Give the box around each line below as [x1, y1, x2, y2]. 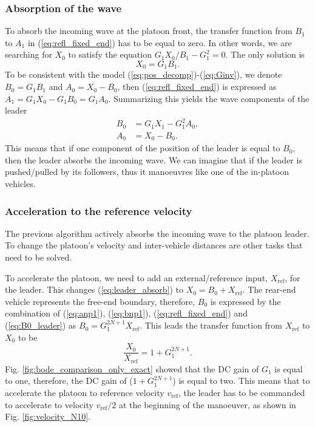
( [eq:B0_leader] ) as [5, 319, 76, 332]
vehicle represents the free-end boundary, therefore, [5, 295, 195, 307]
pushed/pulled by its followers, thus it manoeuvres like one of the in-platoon [5, 165, 289, 178]
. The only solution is [225, 48, 305, 61]
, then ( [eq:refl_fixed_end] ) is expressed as [117, 80, 277, 93]
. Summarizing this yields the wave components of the [108, 92, 310, 104]
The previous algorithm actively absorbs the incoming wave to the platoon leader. [5, 227, 310, 239]
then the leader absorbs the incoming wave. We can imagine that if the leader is [5, 153, 302, 166]
